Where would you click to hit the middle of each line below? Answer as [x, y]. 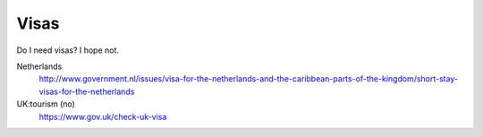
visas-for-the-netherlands [87, 91]
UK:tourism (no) [46, 104]
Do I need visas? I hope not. [68, 50]
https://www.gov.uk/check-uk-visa [103, 116]
